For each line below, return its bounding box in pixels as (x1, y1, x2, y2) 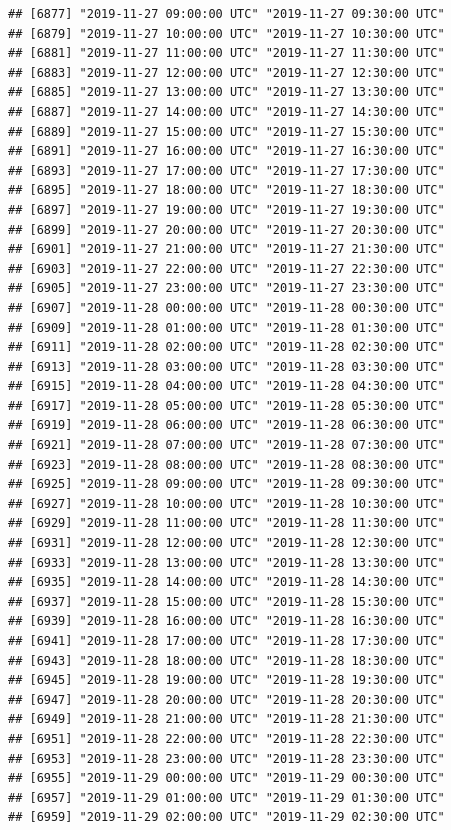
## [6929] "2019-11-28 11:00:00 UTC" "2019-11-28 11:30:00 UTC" (8, 516, 445, 531)
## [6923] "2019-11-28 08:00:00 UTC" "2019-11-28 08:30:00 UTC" (8, 457, 445, 472)
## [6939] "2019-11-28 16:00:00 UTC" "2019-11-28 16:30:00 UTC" (8, 614, 445, 629)
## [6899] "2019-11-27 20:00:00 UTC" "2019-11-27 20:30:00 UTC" (8, 222, 445, 237)
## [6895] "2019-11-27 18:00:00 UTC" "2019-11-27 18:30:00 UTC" (8, 183, 445, 198)
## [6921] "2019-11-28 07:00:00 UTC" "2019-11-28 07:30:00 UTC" (8, 438, 445, 453)
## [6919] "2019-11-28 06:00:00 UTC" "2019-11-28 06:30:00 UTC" (8, 418, 445, 433)
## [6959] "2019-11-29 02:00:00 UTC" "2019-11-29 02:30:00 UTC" (8, 810, 445, 825)
